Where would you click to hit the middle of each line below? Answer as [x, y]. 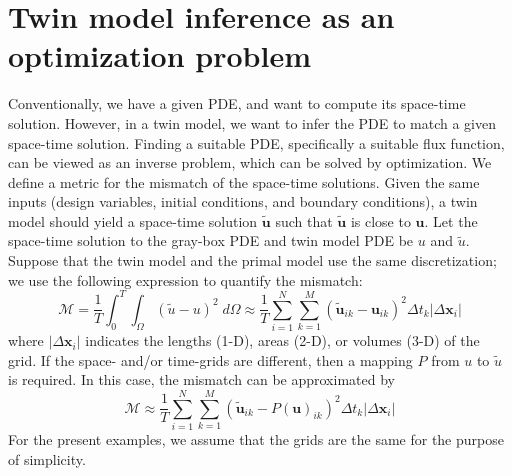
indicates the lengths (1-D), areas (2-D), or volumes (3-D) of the [282, 340]
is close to [380, 220]
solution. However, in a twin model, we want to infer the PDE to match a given [252, 122]
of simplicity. [47, 458]
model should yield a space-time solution [133, 220]
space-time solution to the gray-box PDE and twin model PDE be [211, 240]
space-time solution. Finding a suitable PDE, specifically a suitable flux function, [256, 142]
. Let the [451, 220]
